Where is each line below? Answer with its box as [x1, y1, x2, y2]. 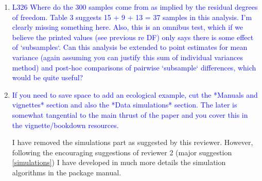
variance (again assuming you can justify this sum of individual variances [12, 51, 243, 62]
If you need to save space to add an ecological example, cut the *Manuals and [12, 89, 258, 100]
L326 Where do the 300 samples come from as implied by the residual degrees [12, 2, 258, 12]
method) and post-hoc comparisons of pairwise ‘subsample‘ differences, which [12, 62, 256, 73]
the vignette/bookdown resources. [12, 119, 119, 130]
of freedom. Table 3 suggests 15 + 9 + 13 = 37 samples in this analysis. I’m [12, 11, 252, 22]
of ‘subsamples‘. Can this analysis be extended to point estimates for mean [12, 42, 248, 52]
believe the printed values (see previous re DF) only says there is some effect [12, 31, 254, 42]
